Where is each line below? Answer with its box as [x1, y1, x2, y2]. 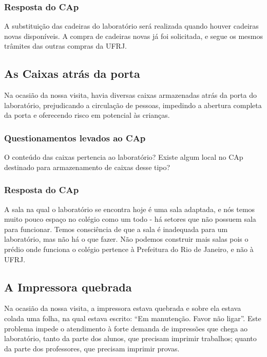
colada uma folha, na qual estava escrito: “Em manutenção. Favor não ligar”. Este [4, 312, 261, 323]
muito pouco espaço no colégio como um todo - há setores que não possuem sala [4, 214, 256, 224]
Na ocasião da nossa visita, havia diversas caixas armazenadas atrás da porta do [4, 90, 257, 100]
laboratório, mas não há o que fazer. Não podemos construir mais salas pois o [4, 234, 249, 244]
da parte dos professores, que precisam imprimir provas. [4, 343, 180, 353]
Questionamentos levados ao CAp [4, 131, 146, 144]
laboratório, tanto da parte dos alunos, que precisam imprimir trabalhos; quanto [4, 333, 257, 344]
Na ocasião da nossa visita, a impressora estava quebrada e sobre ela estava [4, 303, 241, 313]
